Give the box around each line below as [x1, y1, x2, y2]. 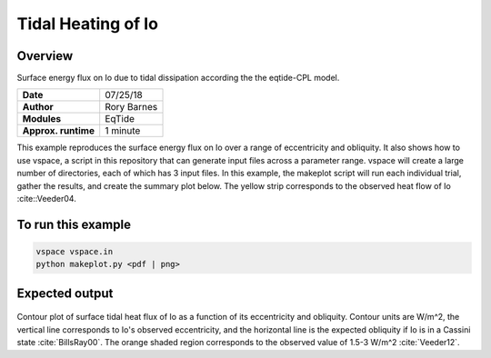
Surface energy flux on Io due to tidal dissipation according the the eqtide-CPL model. [16, 73, 340, 84]
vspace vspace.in [35, 246, 114, 257]
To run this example [16, 216, 132, 232]
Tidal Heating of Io [16, 14, 159, 34]
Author [22, 101, 54, 114]
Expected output [16, 285, 114, 301]
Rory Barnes [105, 101, 158, 114]
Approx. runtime [22, 124, 95, 137]
